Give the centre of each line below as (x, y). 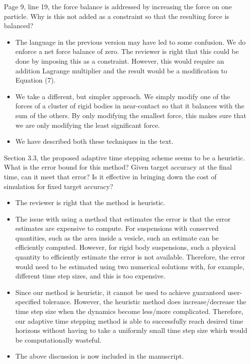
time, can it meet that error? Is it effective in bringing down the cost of (110, 176)
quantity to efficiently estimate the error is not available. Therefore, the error (130, 257)
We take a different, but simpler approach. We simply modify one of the (123, 96)
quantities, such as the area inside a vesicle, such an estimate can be (117, 237)
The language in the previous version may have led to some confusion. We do (130, 42)
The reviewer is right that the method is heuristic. (90, 202)
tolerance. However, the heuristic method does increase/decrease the (144, 302)
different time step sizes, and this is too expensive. (90, 276)
